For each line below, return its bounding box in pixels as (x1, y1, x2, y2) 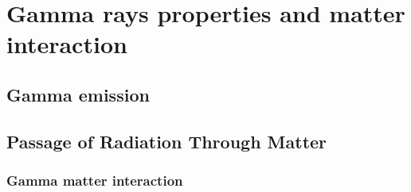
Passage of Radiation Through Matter (6, 129, 327, 153)
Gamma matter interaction (6, 171, 183, 190)
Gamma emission (6, 82, 150, 106)
